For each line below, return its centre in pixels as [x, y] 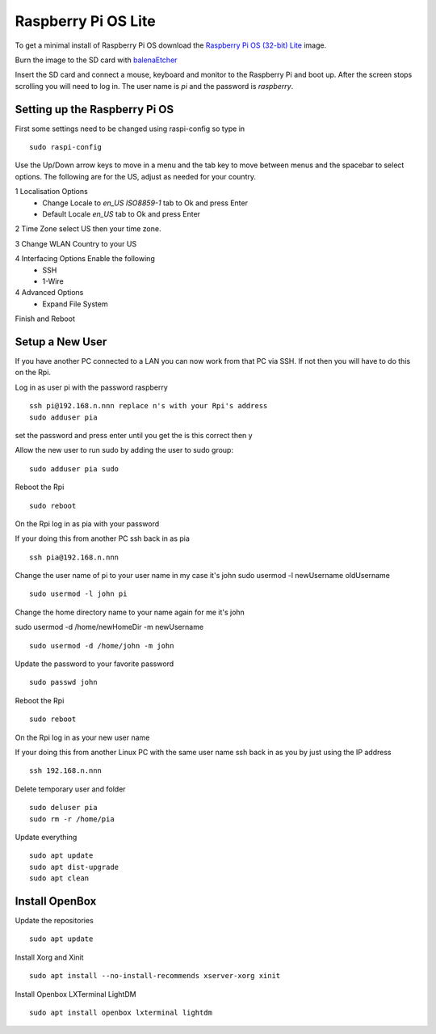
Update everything [46, 837]
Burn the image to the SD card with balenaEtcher [96, 60]
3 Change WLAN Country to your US [76, 243]
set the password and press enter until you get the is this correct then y [134, 435]
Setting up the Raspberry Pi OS [94, 109]
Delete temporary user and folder [70, 789]
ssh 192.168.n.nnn [66, 771]
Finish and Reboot [45, 319]
